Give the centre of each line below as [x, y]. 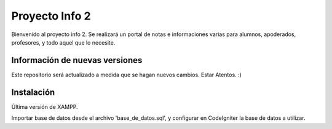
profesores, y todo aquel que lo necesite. [63, 42]
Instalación [33, 92]
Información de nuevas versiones [77, 60]
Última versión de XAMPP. [45, 106]
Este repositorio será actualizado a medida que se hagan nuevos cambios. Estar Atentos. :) [127, 75]
